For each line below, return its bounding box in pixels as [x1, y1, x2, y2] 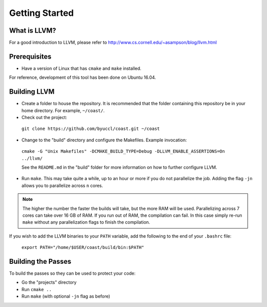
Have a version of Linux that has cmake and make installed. [21, 65, 142, 71]
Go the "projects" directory [21, 279, 77, 285]
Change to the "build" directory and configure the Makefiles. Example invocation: [21, 137, 187, 143]
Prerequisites [9, 52, 51, 61]
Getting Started [9, 7, 74, 18]
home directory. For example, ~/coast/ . [21, 107, 105, 114]
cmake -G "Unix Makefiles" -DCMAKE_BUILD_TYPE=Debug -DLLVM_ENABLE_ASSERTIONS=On [21, 149, 225, 154]
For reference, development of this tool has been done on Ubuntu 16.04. [9, 74, 156, 80]
